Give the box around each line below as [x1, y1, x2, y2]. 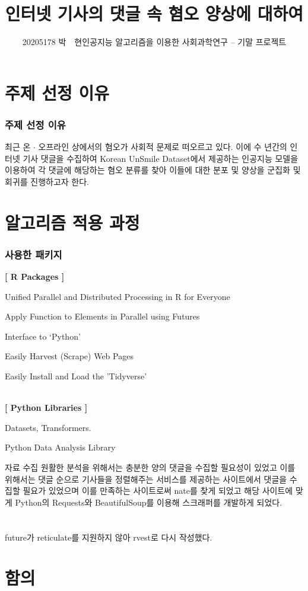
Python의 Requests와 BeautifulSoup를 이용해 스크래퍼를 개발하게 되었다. [15, 496, 282, 508]
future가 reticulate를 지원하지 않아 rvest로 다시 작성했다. [5, 531, 212, 543]
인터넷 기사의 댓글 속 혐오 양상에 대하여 [5, 1, 304, 25]
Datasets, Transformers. [5, 421, 91, 433]
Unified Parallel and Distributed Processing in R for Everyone [5, 290, 230, 302]
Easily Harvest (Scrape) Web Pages [5, 350, 134, 362]
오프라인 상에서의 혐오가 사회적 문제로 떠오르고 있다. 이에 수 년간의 [38, 140, 287, 153]
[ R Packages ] [5, 270, 65, 283]
